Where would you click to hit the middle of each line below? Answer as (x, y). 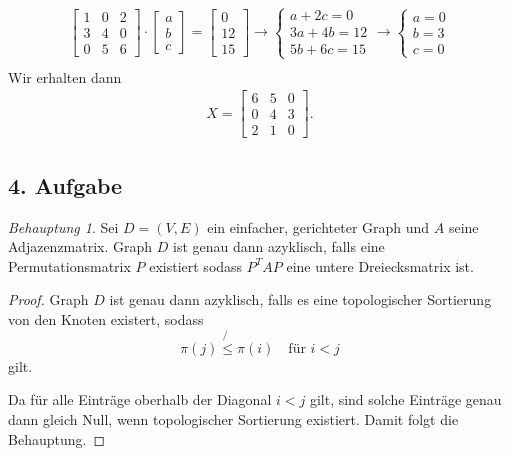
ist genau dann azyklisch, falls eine (279, 246)
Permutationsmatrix (69, 265)
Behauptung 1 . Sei (63, 226)
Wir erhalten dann (65, 76)
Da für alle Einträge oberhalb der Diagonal (140, 399)
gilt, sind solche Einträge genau (405, 399)
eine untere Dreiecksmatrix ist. (380, 265)
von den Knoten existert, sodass (106, 318)
